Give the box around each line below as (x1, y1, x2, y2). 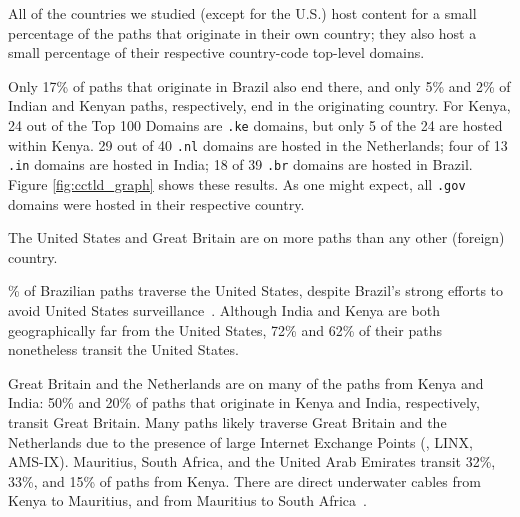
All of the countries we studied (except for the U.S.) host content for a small (8, 3, 477, 23)
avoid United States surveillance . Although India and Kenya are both (8, 299, 440, 320)
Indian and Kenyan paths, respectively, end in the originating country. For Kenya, (8, 95, 511, 116)
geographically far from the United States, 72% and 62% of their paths (8, 319, 442, 340)
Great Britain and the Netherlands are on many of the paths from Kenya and (8, 372, 484, 393)
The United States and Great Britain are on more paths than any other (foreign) (8, 227, 505, 248)
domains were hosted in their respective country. (8, 193, 305, 214)
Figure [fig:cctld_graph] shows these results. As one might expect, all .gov (8, 173, 466, 194)
